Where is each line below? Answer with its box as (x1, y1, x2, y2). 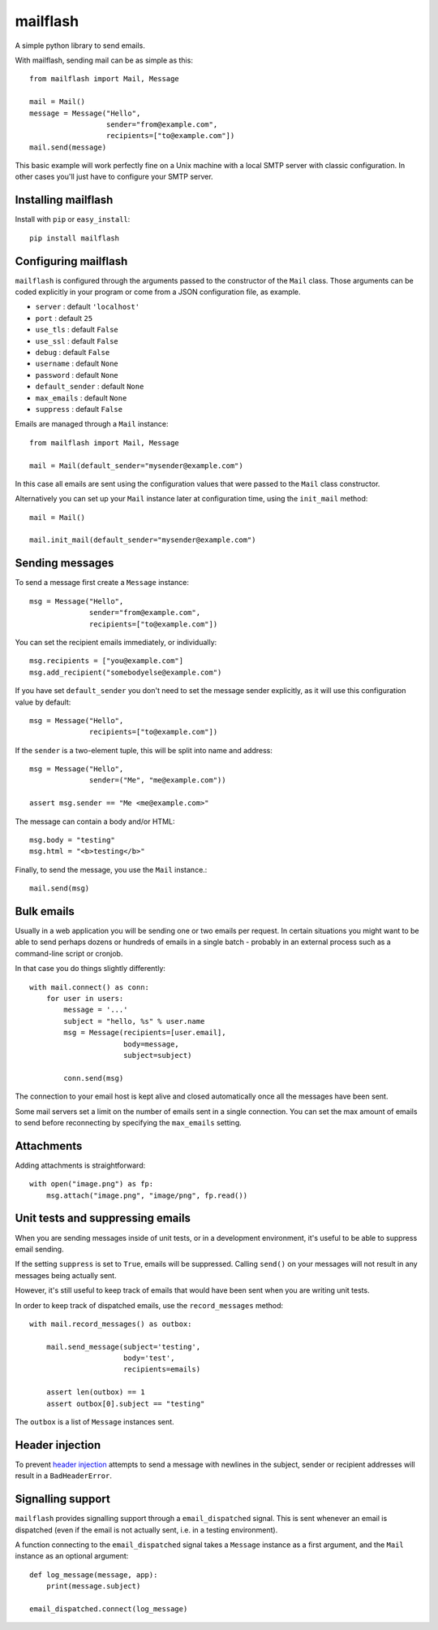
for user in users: (45, 994, 124, 1004)
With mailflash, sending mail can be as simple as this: (15, 55, 194, 65)
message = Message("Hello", (29, 108, 141, 118)
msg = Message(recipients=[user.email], (63, 1028, 226, 1038)
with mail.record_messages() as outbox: (29, 1319, 192, 1329)
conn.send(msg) (63, 1073, 124, 1082)
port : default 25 (35, 313, 93, 323)
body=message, (122, 1039, 180, 1048)
